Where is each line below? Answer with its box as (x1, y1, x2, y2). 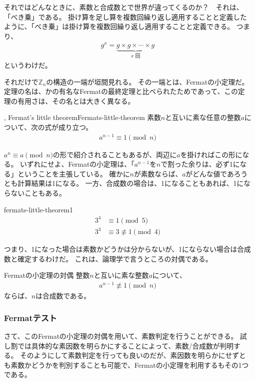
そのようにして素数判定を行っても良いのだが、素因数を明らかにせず (20, 350, 239, 360)
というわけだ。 (4, 59, 52, 70)
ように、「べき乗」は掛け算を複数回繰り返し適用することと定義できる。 (4, 21, 234, 31)
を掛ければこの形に (180, 149, 242, 159)
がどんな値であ (186, 168, 234, 178)
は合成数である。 (35, 291, 91, 301)
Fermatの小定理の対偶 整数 (4, 270, 90, 280)
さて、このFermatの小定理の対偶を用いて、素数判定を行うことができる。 (4, 330, 238, 341)
